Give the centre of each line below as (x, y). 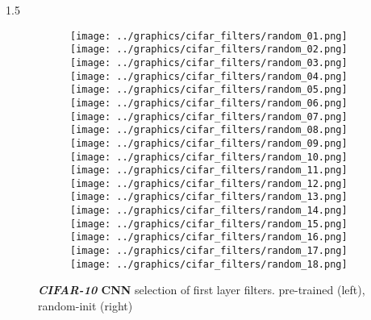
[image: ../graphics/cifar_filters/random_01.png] (209, 36)
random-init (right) (85, 305)
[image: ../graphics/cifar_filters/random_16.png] (209, 237)
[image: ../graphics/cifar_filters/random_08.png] (209, 130)
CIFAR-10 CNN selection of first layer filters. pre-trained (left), (202, 290)
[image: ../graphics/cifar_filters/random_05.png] (209, 90)
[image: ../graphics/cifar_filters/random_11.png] (209, 170)
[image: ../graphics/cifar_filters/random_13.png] (209, 197)
